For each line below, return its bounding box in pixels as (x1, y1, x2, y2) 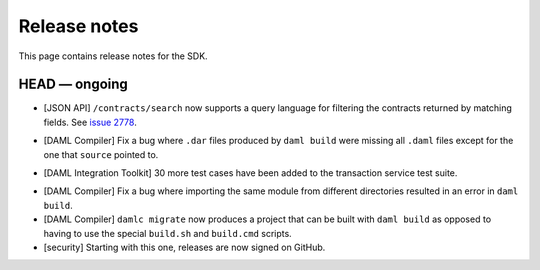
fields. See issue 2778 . (43, 116, 137, 128)
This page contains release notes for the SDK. (18, 50, 209, 62)
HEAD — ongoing (18, 76, 129, 93)
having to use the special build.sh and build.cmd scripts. (43, 227, 292, 239)
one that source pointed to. (43, 148, 159, 160)
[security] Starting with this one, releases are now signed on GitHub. (43, 241, 326, 253)
